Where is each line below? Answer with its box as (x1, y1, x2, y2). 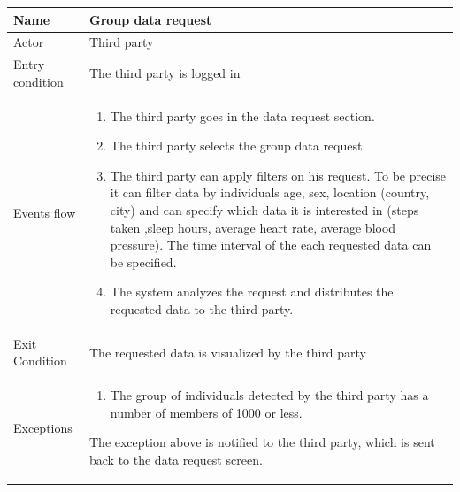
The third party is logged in (88, 63, 241, 81)
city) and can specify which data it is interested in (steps (110, 201, 419, 219)
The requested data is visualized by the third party (88, 342, 367, 361)
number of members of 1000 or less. (110, 403, 303, 421)
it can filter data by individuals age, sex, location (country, (110, 183, 430, 202)
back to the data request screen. (88, 450, 263, 469)
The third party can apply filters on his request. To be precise (110, 165, 447, 184)
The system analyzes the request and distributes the (110, 282, 394, 301)
